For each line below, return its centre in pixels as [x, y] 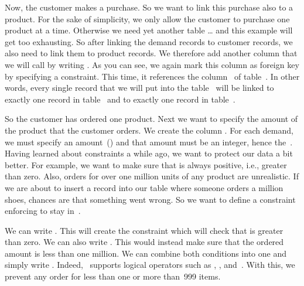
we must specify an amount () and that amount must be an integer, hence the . [149, 142]
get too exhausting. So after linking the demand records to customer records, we [149, 41]
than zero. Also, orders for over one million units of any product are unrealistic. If [152, 176]
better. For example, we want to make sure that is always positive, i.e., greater [146, 164]
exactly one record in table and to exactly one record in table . [120, 99]
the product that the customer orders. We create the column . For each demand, [149, 130]
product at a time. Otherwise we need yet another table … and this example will [149, 30]
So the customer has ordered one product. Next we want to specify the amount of [151, 119]
